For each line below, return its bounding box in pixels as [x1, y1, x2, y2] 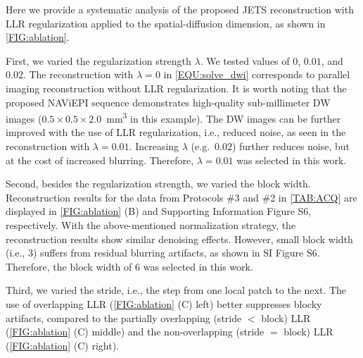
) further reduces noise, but [231, 139, 350, 153]
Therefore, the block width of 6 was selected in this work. [6, 259, 253, 273]
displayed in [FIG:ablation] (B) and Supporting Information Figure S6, [6, 204, 312, 218]
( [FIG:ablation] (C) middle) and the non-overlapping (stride [6, 324, 265, 339]
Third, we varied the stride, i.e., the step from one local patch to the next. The [6, 283, 347, 297]
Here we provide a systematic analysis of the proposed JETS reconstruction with [6, 2, 354, 16]
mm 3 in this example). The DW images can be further [106, 109, 341, 125]
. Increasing [129, 139, 179, 153]
